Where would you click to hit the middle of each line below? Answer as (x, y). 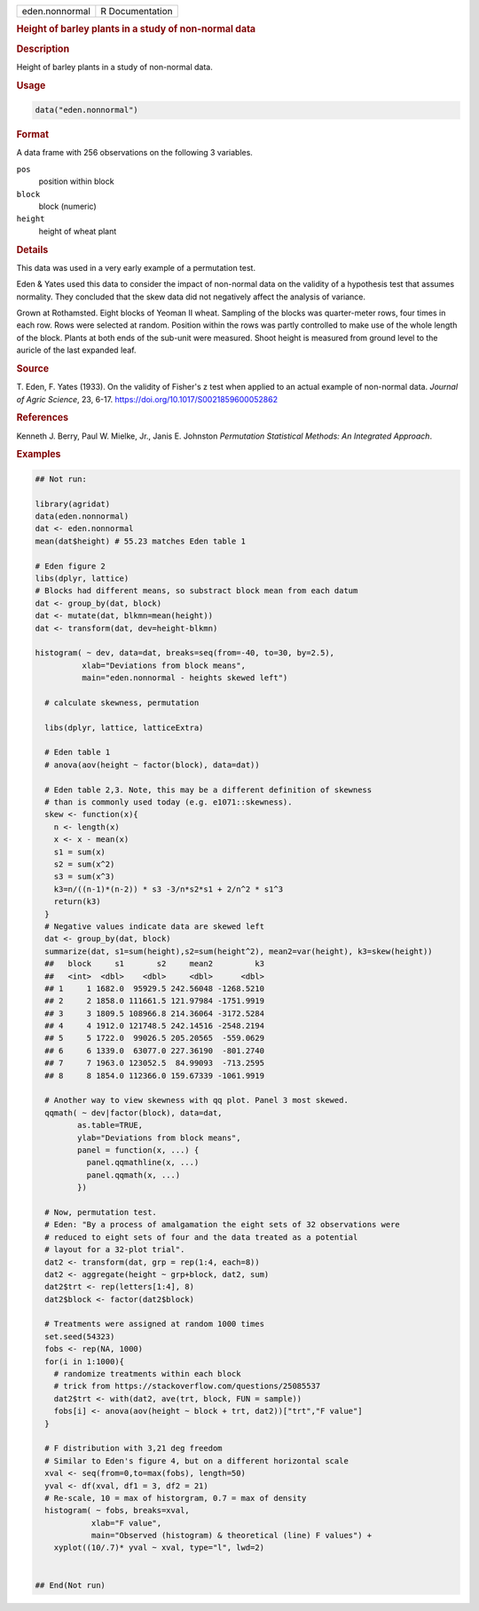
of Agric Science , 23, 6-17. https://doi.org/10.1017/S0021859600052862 (147, 399)
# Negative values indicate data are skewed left (155, 926)
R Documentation (137, 11)
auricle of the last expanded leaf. (76, 350)
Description (43, 49)
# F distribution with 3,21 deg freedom (133, 1448)
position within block (76, 181)
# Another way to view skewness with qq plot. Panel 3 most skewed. (197, 1100)
